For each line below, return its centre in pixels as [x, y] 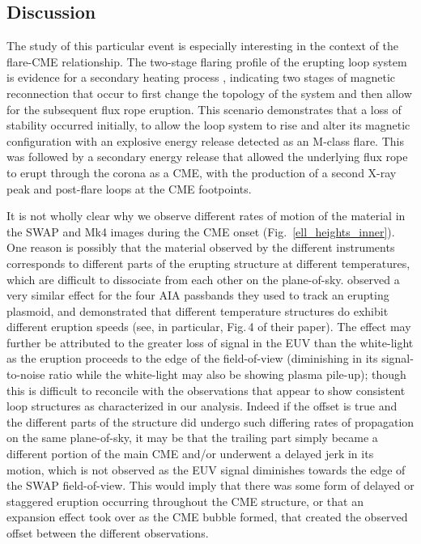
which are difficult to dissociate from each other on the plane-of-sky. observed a [203, 279]
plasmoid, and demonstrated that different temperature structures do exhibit [198, 310]
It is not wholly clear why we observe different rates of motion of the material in [206, 216]
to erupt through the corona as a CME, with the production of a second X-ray [202, 172]
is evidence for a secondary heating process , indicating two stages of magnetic [201, 77]
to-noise [26, 374]
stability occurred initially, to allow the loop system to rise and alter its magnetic [208, 125]
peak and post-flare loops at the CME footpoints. [129, 188]
